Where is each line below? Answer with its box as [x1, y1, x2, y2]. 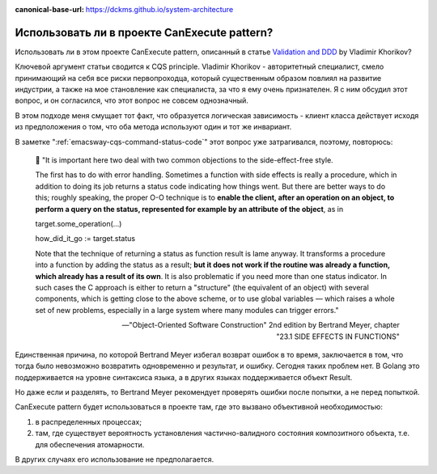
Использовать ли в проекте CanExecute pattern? [15, 25, 274, 40]
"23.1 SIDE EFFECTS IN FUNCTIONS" [276, 332, 400, 341]
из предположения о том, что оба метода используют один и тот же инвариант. [15, 122, 292, 132]
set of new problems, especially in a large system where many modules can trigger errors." [35, 305, 339, 315]
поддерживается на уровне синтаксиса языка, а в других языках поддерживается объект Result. [15, 372, 353, 382]
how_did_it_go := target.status [35, 234, 136, 243]
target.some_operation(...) [35, 218, 122, 228]
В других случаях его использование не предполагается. [15, 455, 214, 464]
